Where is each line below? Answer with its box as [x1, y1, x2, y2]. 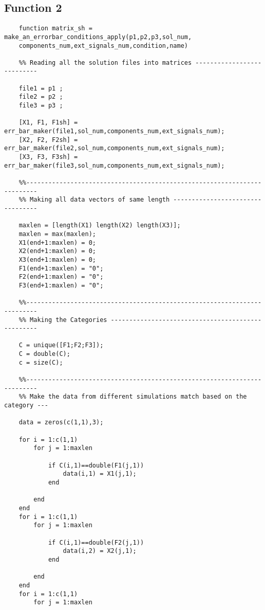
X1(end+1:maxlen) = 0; [18, 239, 96, 246]
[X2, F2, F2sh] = [18, 136, 78, 143]
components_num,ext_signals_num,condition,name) [18, 42, 188, 49]
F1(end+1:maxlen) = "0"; [18, 264, 104, 272]
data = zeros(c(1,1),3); [18, 419, 104, 426]
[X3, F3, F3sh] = [18, 153, 78, 161]
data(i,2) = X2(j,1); [63, 547, 137, 555]
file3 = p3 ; [18, 102, 63, 110]
